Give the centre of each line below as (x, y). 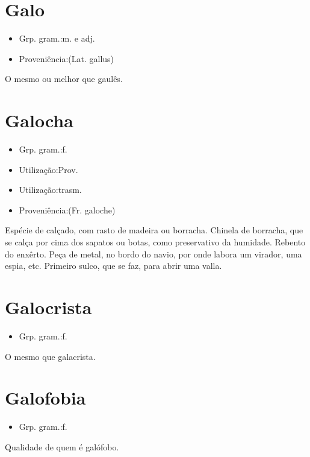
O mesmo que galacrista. (50, 356)
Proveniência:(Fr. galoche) (67, 210)
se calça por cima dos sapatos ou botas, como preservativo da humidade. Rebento (155, 242)
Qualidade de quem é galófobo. (62, 446)
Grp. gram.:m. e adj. (57, 38)
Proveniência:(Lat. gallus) (67, 58)
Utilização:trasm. (50, 190)
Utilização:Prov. (48, 169)
